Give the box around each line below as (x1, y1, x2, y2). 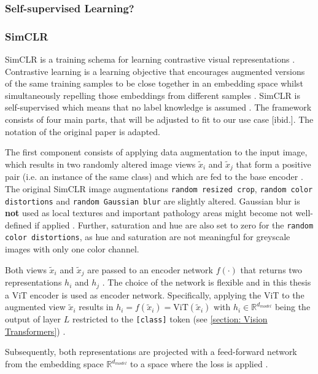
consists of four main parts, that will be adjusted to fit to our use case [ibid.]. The (5, 113, 314, 126)
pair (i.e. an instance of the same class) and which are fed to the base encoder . (5, 170, 303, 183)
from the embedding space (5, 357, 104, 370)
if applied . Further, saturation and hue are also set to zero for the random (34, 218, 314, 231)
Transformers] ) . (5, 324, 66, 337)
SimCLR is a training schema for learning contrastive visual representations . (5, 53, 295, 66)
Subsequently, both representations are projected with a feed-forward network (5, 345, 297, 358)
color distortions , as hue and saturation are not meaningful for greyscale (5, 230, 290, 243)
